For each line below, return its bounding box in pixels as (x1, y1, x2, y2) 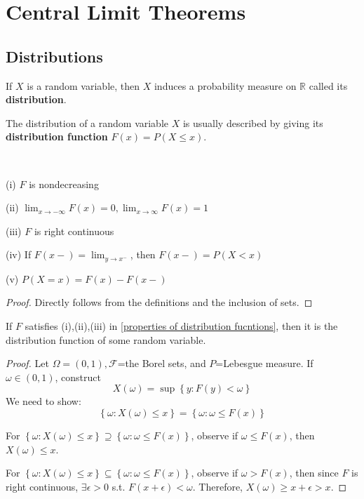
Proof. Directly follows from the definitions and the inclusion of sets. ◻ (6, 295, 313, 310)
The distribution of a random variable (6, 115, 169, 130)
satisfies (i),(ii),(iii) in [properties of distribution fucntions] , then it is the (25, 318, 338, 333)
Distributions (6, 45, 103, 67)
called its (309, 78, 348, 93)
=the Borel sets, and (117, 356, 206, 371)
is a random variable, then (27, 78, 140, 93)
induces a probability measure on (154, 78, 297, 93)
